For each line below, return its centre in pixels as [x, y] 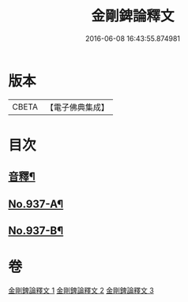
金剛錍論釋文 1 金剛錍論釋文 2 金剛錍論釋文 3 [81, 290]
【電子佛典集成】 [77, 107]
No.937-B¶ [36, 231]
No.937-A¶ [36, 204]
